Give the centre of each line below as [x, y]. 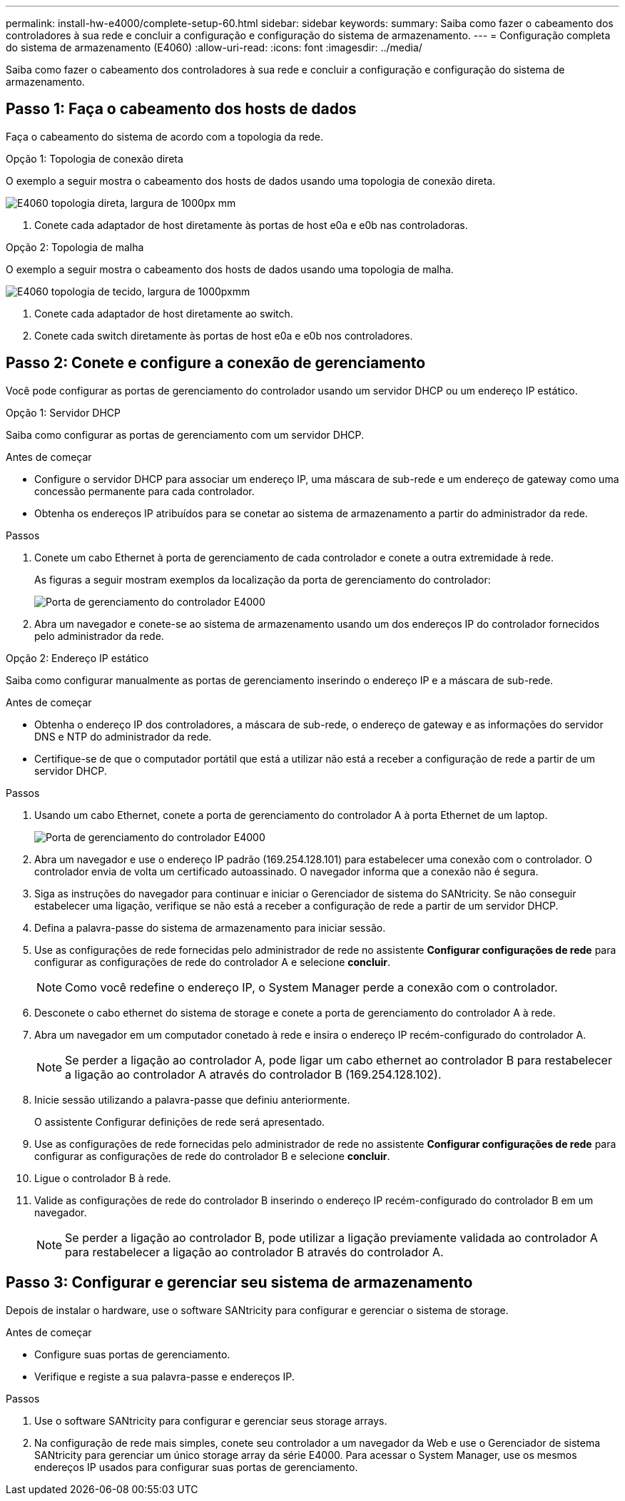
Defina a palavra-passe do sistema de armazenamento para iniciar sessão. [210, 927]
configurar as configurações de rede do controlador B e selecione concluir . [212, 1156]
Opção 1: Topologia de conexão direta [95, 158]
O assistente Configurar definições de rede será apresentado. [180, 1121]
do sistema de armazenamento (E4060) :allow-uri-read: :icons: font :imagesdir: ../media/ [214, 47]
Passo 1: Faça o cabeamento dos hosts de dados [181, 109]
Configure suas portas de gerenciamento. [132, 1354]
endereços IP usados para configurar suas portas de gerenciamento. [196, 1467]
